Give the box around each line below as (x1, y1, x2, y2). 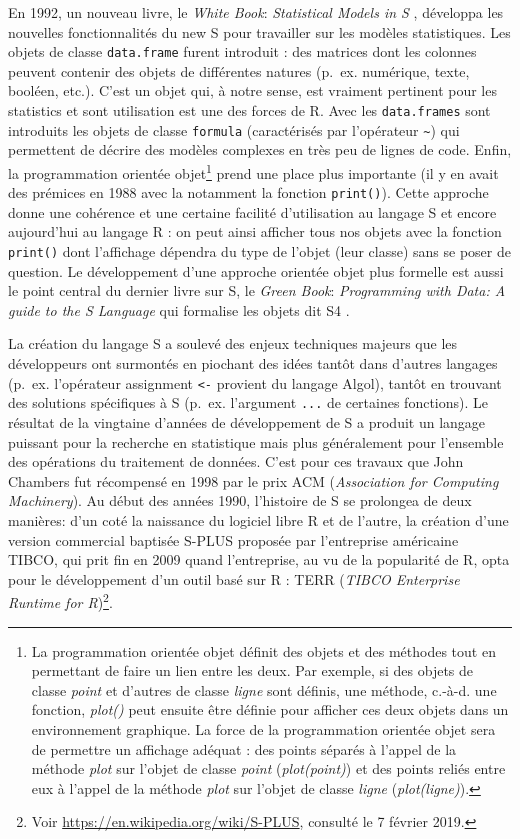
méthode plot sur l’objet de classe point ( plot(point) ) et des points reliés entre (31, 758, 506, 779)
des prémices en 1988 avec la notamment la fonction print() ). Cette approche (8, 182, 489, 203)
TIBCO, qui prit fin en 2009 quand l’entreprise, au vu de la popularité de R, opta (8, 549, 510, 570)
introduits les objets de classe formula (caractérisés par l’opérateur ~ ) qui (8, 119, 460, 140)
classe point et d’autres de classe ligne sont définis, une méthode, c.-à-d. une (31, 679, 497, 700)
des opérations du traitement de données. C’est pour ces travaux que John (8, 451, 464, 472)
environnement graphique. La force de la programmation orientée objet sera (31, 718, 496, 739)
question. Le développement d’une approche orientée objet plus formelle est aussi (8, 260, 504, 281)
